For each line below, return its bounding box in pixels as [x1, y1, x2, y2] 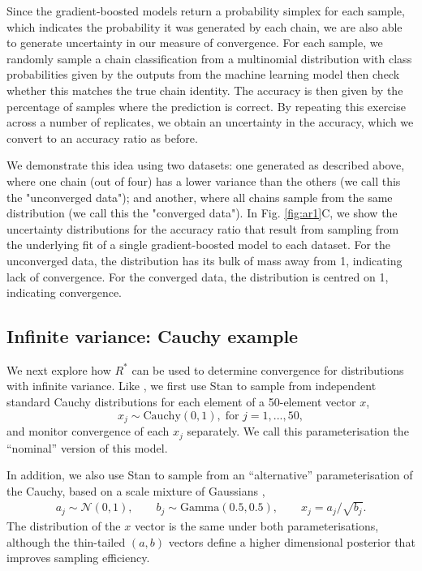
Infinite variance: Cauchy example [6, 324, 299, 349]
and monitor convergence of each [6, 423, 170, 440]
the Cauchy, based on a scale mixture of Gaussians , [6, 482, 265, 499]
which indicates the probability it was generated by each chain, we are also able [6, 18, 403, 35]
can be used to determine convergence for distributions [131, 361, 404, 378]
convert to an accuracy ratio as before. [6, 129, 198, 146]
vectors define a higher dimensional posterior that [168, 533, 416, 550]
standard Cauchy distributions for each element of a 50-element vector [6, 393, 356, 410]
